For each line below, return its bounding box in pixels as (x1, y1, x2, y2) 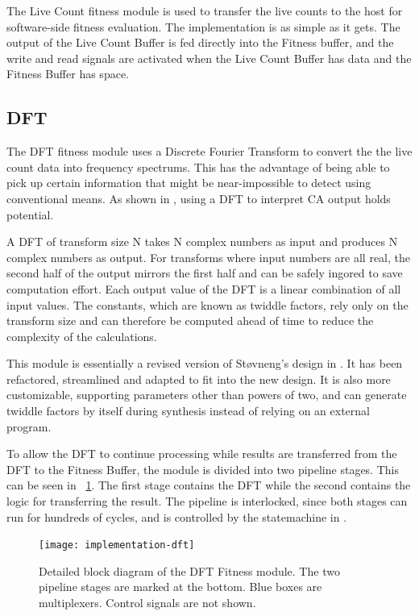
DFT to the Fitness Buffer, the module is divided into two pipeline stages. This (6, 460, 399, 477)
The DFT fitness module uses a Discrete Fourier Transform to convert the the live (6, 143, 413, 160)
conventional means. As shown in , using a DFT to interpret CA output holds (6, 189, 391, 206)
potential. (6, 206, 54, 223)
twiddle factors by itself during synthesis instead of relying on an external (6, 402, 370, 419)
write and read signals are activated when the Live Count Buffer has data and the (6, 49, 412, 66)
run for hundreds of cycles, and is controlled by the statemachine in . (6, 508, 347, 525)
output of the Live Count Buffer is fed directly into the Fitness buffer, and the (6, 34, 394, 51)
